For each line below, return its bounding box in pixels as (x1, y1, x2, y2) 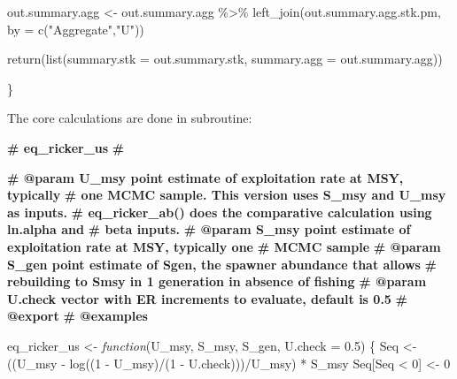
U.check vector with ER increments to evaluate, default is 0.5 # (7, 289, 407, 307)
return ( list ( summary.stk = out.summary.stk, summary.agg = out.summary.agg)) (7, 49, 443, 68)
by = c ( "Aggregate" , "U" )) (7, 19, 144, 38)
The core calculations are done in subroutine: (7, 109, 252, 127)
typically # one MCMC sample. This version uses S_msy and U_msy (7, 186, 446, 204)
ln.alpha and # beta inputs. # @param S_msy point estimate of (7, 220, 411, 239)
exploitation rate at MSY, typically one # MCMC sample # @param (7, 237, 441, 255)
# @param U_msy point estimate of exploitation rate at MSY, (7, 168, 404, 186)
